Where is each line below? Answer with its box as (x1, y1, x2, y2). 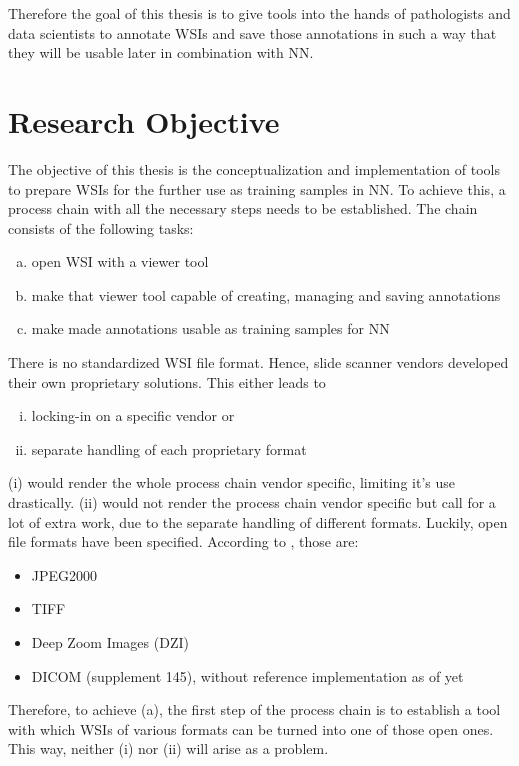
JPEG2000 (31, 564, 98, 585)
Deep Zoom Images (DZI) (31, 632, 189, 652)
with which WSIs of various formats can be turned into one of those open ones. (8, 718, 494, 739)
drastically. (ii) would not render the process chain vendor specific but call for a (8, 492, 496, 513)
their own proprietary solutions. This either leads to (8, 371, 326, 392)
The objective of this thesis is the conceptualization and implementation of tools (8, 158, 500, 179)
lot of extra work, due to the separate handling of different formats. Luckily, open (8, 511, 508, 532)
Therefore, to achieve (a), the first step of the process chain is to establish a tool (8, 699, 501, 720)
